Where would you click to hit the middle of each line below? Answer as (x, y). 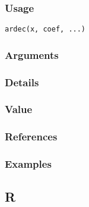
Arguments (32, 54)
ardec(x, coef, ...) (45, 29)
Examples (28, 164)
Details (22, 82)
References (31, 137)
